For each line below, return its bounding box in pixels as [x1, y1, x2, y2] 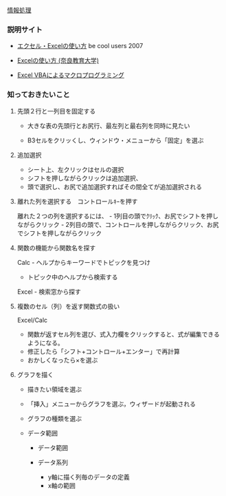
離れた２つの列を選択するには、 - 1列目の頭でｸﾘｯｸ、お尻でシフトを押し [16, 212, 218, 220]
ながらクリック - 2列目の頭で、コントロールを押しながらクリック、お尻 [16, 220, 219, 228]
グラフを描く [16, 370, 54, 378]
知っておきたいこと [7, 90, 70, 100]
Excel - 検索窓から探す [16, 288, 81, 296]
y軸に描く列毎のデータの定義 [47, 473, 131, 481]
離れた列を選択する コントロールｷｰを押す [16, 197, 138, 205]
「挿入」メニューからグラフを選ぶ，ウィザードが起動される [27, 400, 196, 408]
